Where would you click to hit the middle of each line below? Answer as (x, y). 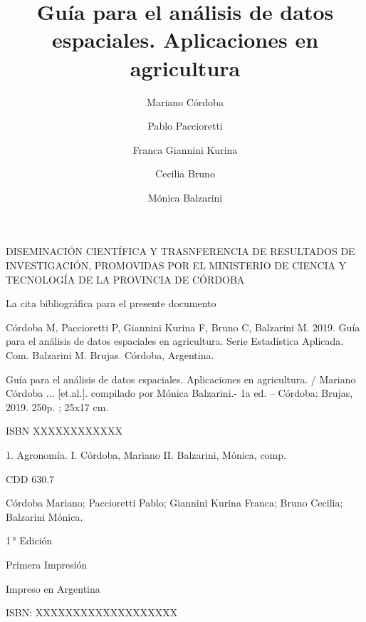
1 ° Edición (29, 540)
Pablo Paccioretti (185, 126)
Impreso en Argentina (53, 588)
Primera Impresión (47, 564)
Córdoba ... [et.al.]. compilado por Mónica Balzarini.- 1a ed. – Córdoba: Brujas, (179, 393)
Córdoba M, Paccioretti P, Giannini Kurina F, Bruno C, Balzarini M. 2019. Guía (183, 327)
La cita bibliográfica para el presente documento (111, 303)
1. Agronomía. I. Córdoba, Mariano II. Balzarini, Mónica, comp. (146, 455)
